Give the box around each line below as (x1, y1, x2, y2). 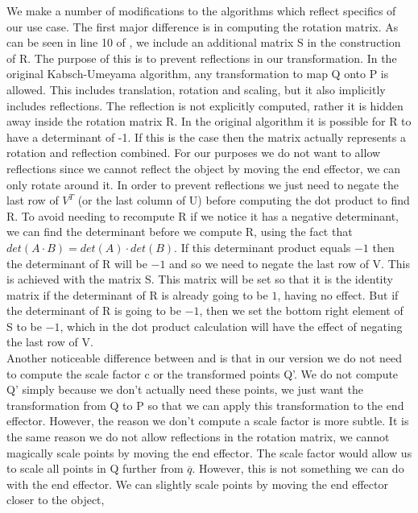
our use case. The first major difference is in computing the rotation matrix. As (6, 18, 399, 35)
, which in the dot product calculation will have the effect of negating (60, 317, 403, 334)
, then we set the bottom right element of (199, 302, 404, 319)
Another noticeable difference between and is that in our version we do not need (6, 350, 403, 366)
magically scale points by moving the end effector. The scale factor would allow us (6, 444, 412, 461)
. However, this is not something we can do (192, 460, 404, 477)
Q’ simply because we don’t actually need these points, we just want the (6, 381, 363, 398)
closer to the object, (6, 491, 105, 508)
